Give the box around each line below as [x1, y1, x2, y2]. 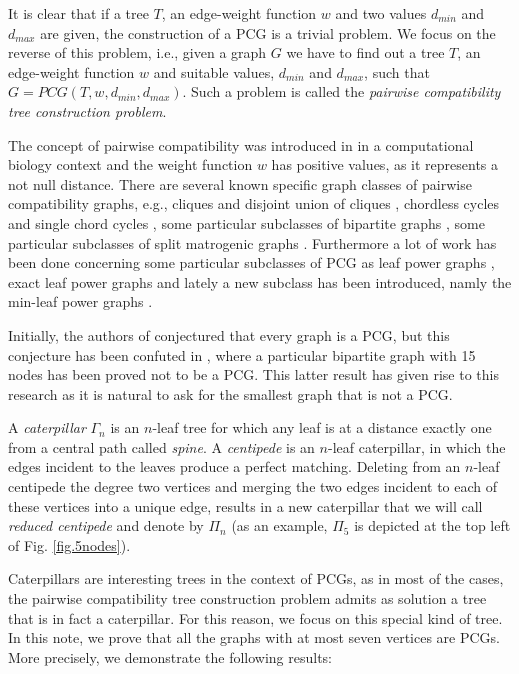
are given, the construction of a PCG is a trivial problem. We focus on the [40, 22, 496, 43]
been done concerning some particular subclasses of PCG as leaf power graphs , [8, 252, 495, 273]
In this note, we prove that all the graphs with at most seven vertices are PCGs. [8, 627, 501, 648]
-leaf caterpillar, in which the [327, 436, 506, 457]
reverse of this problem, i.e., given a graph [8, 42, 267, 63]
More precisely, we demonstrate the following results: [8, 646, 333, 667]
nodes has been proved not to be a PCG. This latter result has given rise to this [8, 364, 499, 385]
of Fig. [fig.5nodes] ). [8, 534, 131, 555]
